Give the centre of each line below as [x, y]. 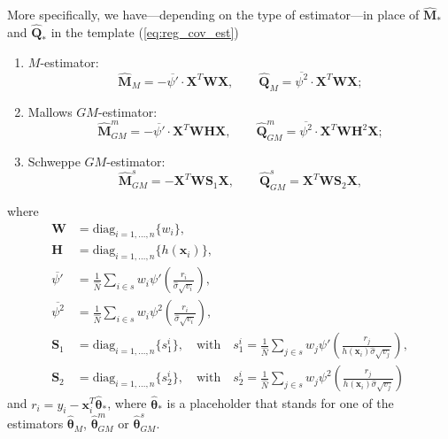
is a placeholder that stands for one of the [280, 403]
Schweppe [54, 161]
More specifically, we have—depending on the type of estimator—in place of [213, 15]
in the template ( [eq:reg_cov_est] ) [145, 32]
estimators [35, 424]
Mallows [50, 111]
